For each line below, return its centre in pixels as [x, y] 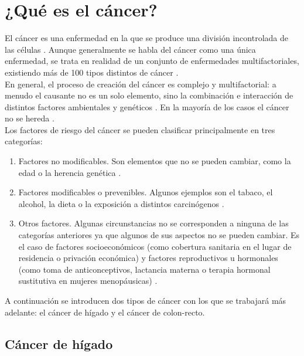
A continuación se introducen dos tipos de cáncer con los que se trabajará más [146, 300]
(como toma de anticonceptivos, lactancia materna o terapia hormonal [144, 269]
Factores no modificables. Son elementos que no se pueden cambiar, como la [155, 161]
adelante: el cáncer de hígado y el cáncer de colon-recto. [105, 312]
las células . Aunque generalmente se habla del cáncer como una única [130, 49]
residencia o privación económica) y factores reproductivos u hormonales [148, 258]
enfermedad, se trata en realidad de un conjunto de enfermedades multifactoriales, [152, 61]
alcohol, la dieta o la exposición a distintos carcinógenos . [121, 203]
